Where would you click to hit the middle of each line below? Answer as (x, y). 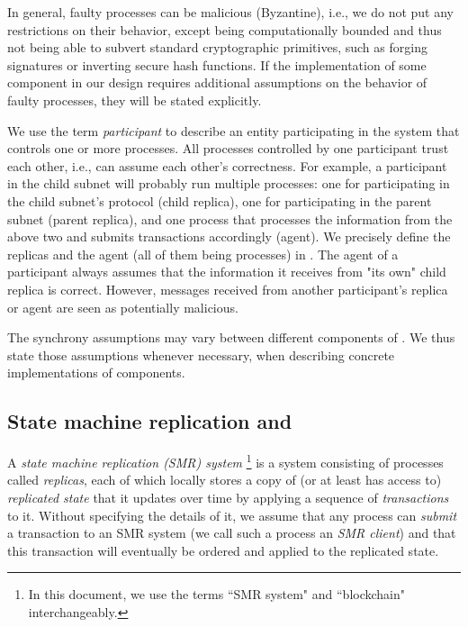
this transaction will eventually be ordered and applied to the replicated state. (223, 550)
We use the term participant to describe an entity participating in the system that (234, 130)
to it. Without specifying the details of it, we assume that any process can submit (232, 515)
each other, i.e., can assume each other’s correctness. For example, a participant (227, 165)
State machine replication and (150, 421)
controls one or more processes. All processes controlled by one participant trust (228, 148)
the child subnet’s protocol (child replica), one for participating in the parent (220, 200)
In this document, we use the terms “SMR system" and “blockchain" (217, 594)
